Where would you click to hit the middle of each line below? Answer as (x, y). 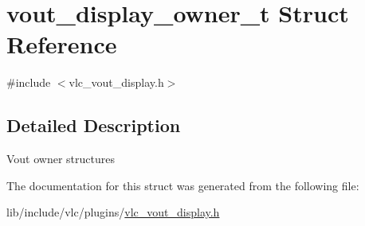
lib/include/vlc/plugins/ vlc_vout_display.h (113, 212)
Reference (62, 44)
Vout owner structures (61, 159)
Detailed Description (94, 125)
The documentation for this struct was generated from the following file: (183, 185)
